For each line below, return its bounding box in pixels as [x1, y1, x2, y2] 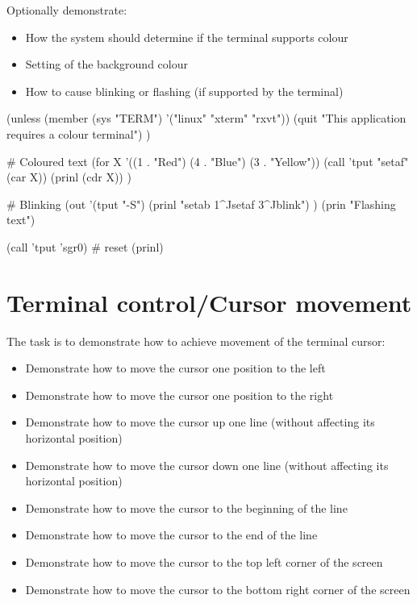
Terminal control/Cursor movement [6, 285, 412, 318]
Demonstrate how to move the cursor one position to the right [25, 386, 334, 403]
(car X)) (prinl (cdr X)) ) [6, 168, 131, 185]
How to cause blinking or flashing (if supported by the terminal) [25, 82, 344, 99]
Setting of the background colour [25, 56, 188, 73]
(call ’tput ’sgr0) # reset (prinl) [6, 238, 164, 255]
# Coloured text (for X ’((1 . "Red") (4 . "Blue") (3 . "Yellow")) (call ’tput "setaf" [6, 152, 409, 169]
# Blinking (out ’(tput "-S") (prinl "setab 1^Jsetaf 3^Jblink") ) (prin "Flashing [6, 195, 396, 212]
